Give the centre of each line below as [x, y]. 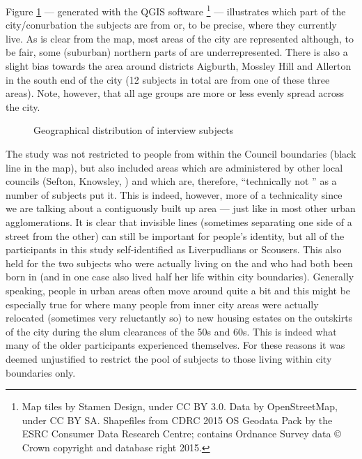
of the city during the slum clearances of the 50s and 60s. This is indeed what [171, 331]
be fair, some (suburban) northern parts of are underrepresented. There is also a [177, 52]
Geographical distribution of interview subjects [134, 130]
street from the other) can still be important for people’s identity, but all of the [175, 235]
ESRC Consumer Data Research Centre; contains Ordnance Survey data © [181, 434]
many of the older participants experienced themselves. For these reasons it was [175, 345]
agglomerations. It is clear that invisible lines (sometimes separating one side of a [179, 221]
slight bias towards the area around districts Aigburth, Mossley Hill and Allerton [179, 66]
